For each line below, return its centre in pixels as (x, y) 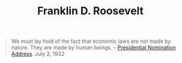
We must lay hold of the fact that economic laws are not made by (91, 41)
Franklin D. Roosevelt (90, 11)
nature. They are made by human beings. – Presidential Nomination (93, 48)
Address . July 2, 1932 (38, 54)
